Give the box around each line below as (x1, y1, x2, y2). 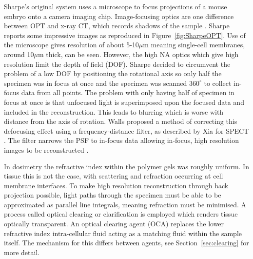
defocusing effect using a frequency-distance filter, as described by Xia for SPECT (4, 125, 249, 136)
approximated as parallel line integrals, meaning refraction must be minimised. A (4, 199, 247, 209)
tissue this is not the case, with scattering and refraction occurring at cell (4, 171, 223, 181)
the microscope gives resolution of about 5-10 (4, 40, 139, 50)
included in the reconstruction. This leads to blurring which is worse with (4, 106, 224, 117)
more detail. (4, 247, 40, 257)
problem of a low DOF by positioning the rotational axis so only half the (4, 68, 222, 79)
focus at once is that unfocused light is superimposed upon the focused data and (4, 97, 244, 107)
